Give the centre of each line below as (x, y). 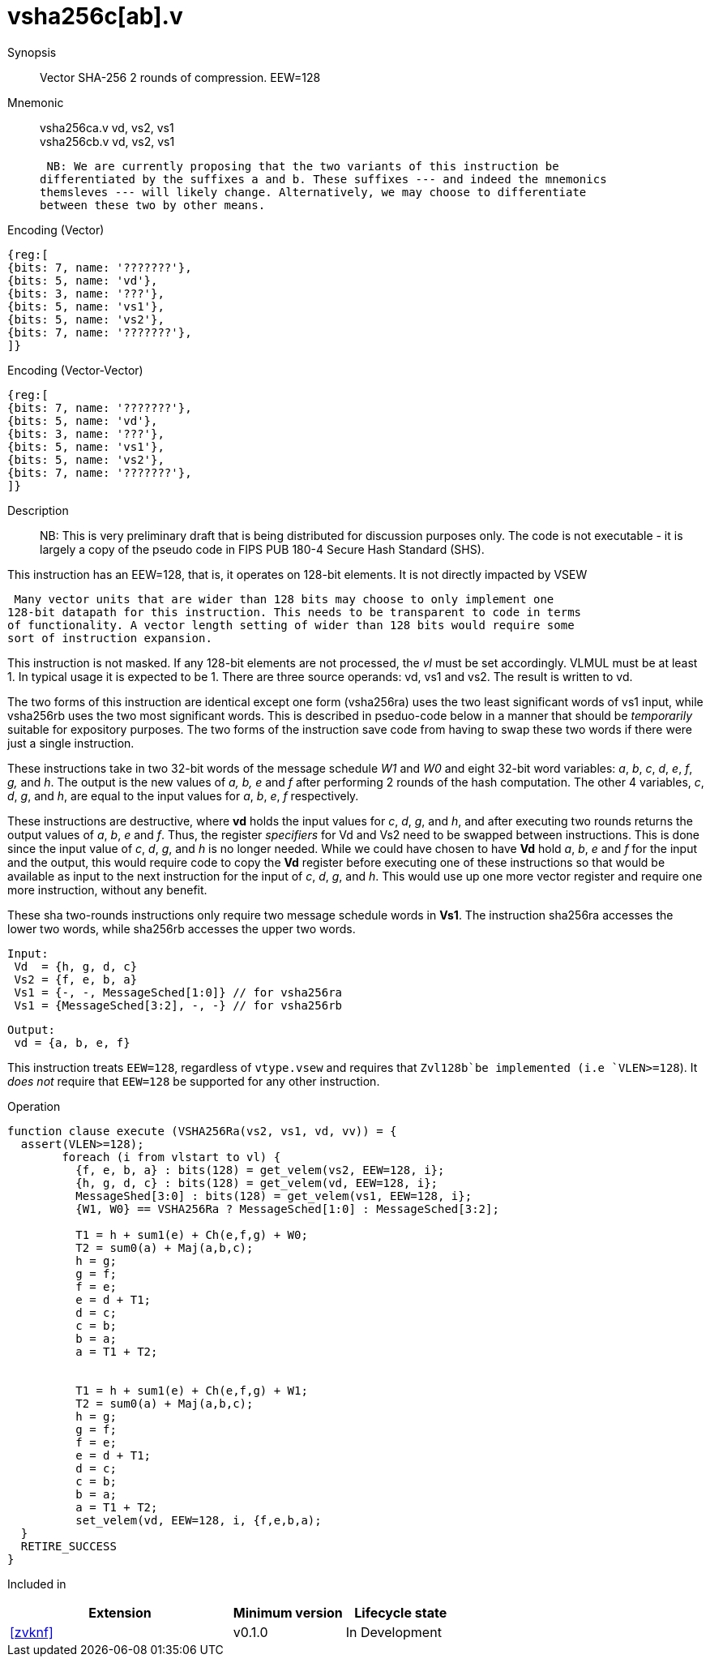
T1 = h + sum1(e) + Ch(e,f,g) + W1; (192, 1390)
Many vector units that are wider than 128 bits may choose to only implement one (284, 599)
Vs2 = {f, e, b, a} (76, 979)
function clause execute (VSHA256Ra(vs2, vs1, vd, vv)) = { (202, 1131)
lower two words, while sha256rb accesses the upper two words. (182, 928)
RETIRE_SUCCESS (68, 1546)
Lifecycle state (401, 1612)
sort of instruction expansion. (110, 638)
